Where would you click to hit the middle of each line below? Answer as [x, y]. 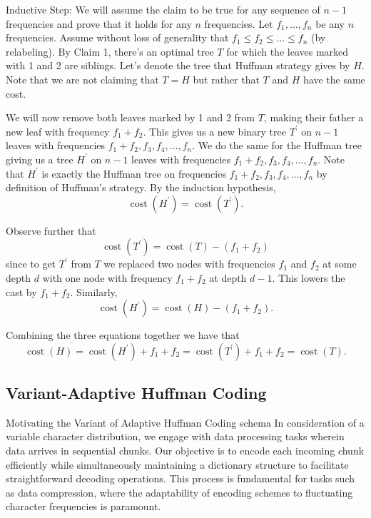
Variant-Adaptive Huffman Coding [136, 393]
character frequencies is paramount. [83, 506]
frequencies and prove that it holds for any [99, 23]
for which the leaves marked [288, 51]
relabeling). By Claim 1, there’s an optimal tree [110, 51]
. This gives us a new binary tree [214, 131]
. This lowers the [309, 277]
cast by [21, 291]
